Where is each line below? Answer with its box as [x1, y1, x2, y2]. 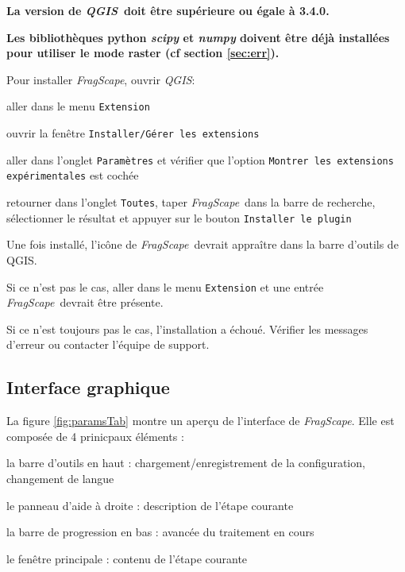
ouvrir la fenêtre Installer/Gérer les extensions [6, 125, 260, 141]
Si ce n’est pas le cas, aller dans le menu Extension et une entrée [6, 278, 324, 295]
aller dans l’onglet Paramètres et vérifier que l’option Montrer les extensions [6, 151, 394, 168]
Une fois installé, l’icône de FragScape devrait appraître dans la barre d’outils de [6, 236, 399, 253]
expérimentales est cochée [6, 167, 139, 184]
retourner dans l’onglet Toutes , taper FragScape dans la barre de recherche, [6, 194, 376, 210]
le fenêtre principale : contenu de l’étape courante [6, 550, 248, 566]
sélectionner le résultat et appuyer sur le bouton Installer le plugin [6, 209, 352, 226]
